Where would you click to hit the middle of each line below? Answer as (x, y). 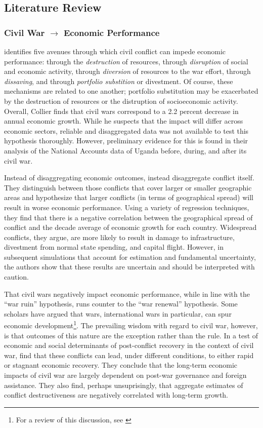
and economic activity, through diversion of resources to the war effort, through (127, 71)
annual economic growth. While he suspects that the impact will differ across (124, 121)
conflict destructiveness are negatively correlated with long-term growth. (116, 395)
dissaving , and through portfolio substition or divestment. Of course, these (119, 81)
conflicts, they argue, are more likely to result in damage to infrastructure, (119, 237)
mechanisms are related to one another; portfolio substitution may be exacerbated (131, 91)
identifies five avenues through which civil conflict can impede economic (115, 51)
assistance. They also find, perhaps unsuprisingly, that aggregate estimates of (124, 385)
